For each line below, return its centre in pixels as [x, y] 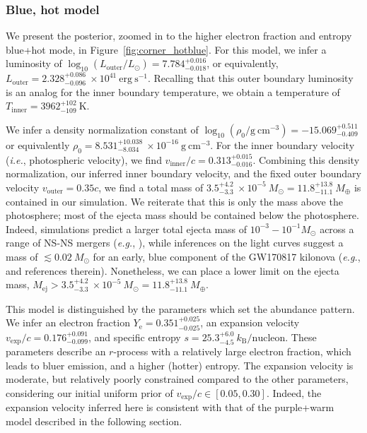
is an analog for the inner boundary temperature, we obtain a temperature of [173, 91]
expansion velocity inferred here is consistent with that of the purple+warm [170, 407]
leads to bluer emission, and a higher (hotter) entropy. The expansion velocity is [180, 365]
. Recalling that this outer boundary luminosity [250, 78]
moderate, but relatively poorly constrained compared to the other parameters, [177, 379]
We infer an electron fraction [68, 322]
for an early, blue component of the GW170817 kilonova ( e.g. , [227, 256]
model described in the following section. [94, 421]
